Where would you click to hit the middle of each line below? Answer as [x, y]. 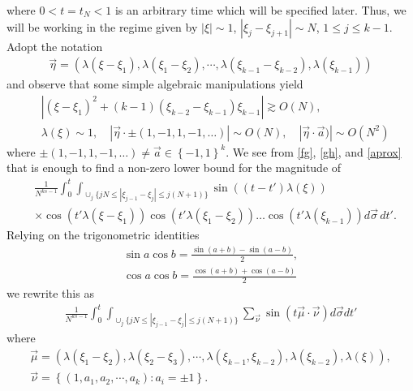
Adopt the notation [55, 46]
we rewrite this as [50, 292]
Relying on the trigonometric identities [103, 234]
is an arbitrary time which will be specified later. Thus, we [260, 10]
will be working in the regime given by [102, 26]
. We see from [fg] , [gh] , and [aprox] [314, 151]
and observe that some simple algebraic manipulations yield [155, 84]
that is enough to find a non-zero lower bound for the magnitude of [174, 168]
